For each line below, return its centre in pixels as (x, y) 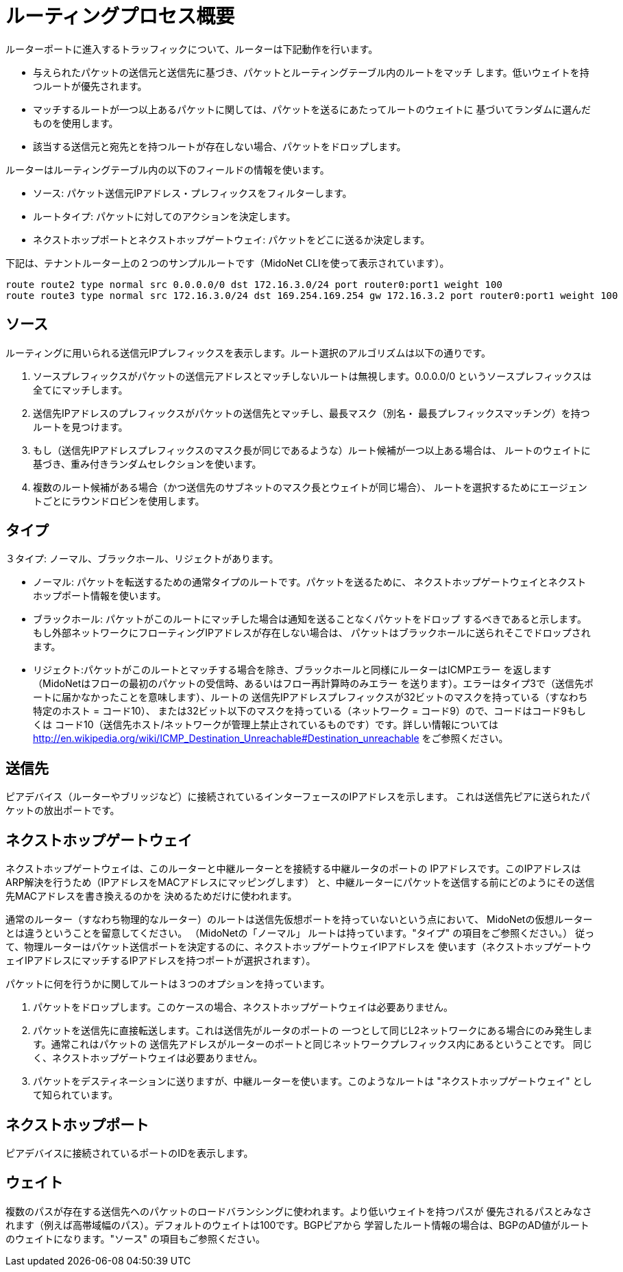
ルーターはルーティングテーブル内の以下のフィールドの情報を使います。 (168, 169)
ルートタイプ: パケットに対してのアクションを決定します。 (164, 216)
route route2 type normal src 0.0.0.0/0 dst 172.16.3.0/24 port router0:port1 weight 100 (254, 284)
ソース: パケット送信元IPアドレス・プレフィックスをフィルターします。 (193, 193)
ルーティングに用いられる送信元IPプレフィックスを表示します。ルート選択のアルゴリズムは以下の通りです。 (248, 352)
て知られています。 (76, 1095)
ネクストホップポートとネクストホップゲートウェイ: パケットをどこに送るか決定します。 (232, 239)
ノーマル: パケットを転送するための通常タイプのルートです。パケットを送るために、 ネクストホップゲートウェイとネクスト (310, 582)
